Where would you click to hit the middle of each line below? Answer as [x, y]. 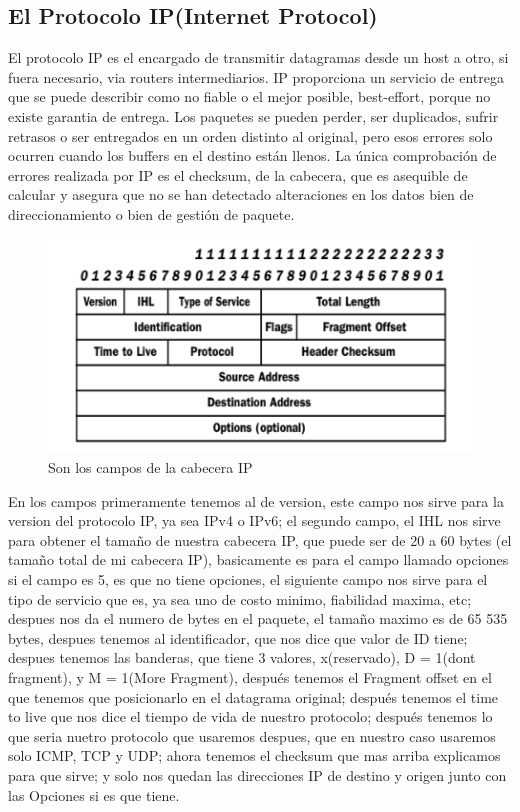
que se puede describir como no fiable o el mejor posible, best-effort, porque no [249, 96]
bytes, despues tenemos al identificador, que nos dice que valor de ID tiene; [238, 637]
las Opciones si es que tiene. [94, 794]
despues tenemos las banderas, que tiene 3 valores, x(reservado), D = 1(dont [242, 657]
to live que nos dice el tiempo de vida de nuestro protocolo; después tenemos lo [250, 716]
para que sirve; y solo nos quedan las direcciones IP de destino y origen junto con [257, 774]
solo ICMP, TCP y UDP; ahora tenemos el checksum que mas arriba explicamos [254, 755]
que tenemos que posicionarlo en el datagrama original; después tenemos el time [253, 696]
